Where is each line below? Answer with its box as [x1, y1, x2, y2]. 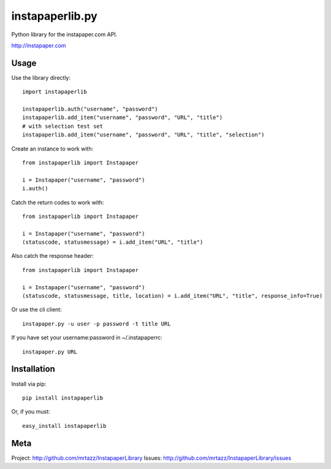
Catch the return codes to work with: [11, 198, 104, 206]
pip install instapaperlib [22, 394, 104, 401]
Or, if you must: [11, 408, 50, 416]
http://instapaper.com [11, 42, 67, 49]
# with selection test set [22, 123, 104, 130]
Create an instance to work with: [11, 145, 94, 152]
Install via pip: [11, 380, 47, 387]
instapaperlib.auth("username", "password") [22, 106, 159, 113]
